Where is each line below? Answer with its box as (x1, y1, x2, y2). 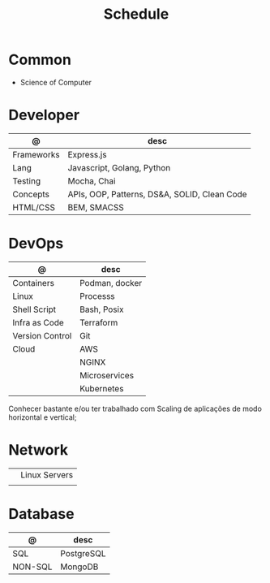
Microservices (79, 369, 135, 381)
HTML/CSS (12, 201, 55, 213)
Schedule (103, 5, 169, 24)
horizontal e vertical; (8, 412, 77, 422)
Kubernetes (79, 382, 124, 394)
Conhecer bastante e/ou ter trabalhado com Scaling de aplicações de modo (8, 404, 262, 413)
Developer (8, 106, 79, 124)
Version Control (12, 330, 72, 341)
